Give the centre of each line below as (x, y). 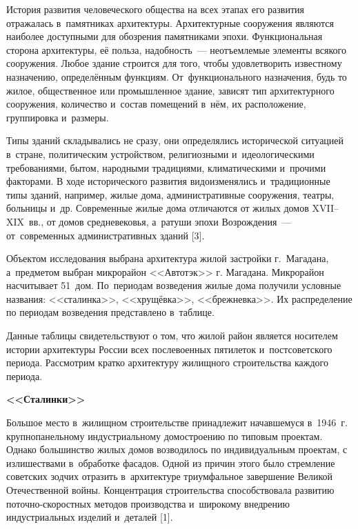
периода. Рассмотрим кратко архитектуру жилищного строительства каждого (167, 362)
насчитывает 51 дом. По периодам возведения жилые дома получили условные (174, 285)
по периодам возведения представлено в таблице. (110, 312)
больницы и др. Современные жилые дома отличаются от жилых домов (158, 208)
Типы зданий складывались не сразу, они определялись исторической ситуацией (175, 140)
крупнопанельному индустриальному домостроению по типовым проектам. (165, 436)
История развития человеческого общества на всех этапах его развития (155, 9)
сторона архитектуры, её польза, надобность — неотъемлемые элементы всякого (176, 49)
